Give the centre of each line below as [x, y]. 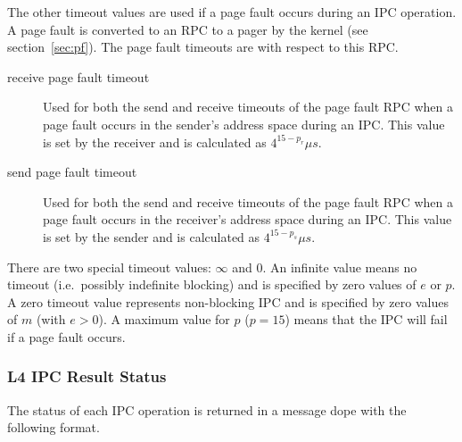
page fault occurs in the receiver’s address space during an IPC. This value [247, 219]
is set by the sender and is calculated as [152, 236]
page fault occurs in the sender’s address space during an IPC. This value [244, 124]
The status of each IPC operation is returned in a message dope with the [207, 409]
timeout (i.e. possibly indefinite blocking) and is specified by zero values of [212, 284]
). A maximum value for [164, 319]
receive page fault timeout [78, 76]
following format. [54, 427]
